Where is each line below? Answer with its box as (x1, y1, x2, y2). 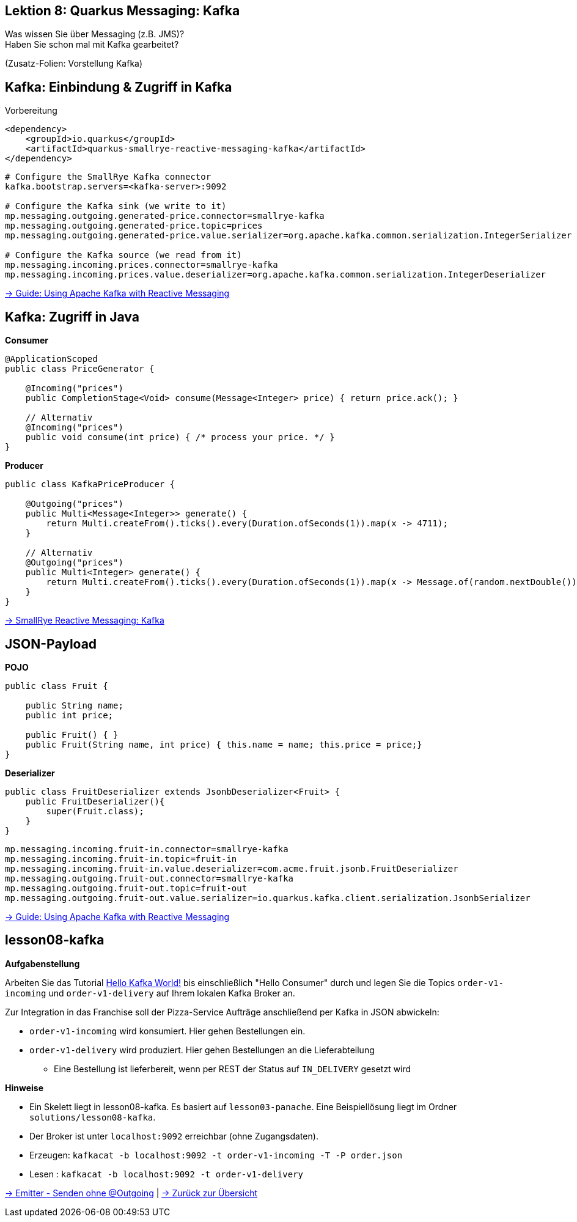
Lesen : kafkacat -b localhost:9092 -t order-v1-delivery (29, 1168, 303, 1179)
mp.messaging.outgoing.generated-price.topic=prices (5, 221, 263, 231)
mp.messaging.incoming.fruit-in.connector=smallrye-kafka (5, 844, 288, 854)
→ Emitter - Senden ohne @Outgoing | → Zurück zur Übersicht (5, 1187, 258, 1198)
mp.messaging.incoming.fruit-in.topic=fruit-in (5, 853, 237, 864)
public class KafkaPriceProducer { (5, 479, 175, 490)
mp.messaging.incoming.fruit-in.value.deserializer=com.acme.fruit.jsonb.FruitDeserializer (5, 863, 458, 874)
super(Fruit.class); (46, 806, 144, 816)
